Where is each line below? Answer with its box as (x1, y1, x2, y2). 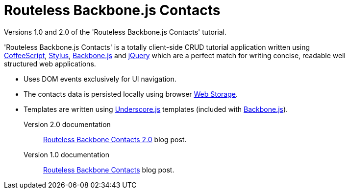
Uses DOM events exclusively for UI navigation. (24, 74, 176, 83)
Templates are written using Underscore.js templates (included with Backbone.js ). (24, 105, 288, 113)
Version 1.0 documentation (24, 150, 109, 159)
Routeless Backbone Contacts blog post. (43, 165, 174, 174)
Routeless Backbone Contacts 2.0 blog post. (43, 135, 187, 144)
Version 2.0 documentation (24, 120, 111, 129)
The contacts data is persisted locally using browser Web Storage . (24, 89, 238, 98)
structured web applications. (4, 59, 96, 68)
